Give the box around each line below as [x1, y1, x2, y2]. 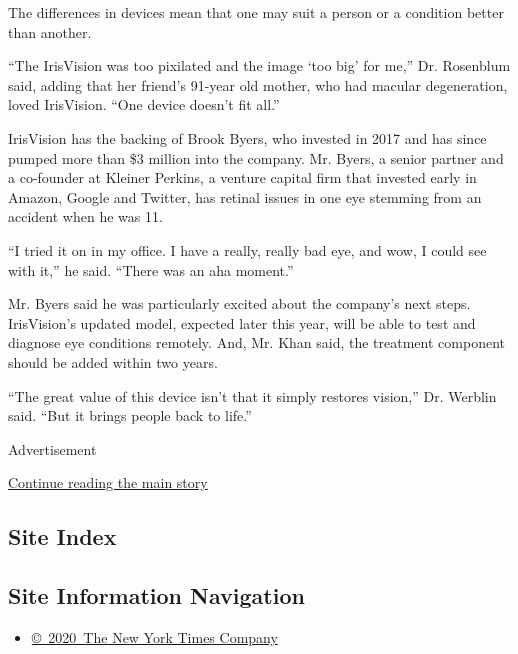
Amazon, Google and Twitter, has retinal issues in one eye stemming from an [8, 186, 482, 207]
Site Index [8, 521, 117, 552]
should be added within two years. [8, 351, 218, 372]
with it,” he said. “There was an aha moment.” [8, 259, 294, 280]
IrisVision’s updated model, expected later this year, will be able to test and [8, 312, 476, 333]
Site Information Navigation [8, 580, 305, 611]
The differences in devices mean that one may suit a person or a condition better [8, 2, 504, 22]
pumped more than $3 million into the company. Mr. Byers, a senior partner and [8, 147, 504, 168]
